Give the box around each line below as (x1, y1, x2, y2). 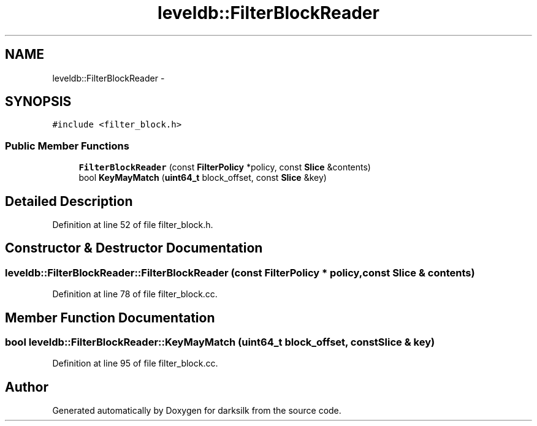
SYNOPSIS (5, 94, 72, 110)
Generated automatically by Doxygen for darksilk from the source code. (52, 405, 341, 416)
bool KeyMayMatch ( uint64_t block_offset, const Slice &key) (78, 172, 327, 183)
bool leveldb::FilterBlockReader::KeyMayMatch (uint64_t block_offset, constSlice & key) (5, 336, 435, 349)
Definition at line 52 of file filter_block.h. (52, 219, 213, 230)
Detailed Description (5, 193, 133, 209)
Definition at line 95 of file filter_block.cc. (52, 358, 218, 369)
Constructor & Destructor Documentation (5, 240, 263, 256)
